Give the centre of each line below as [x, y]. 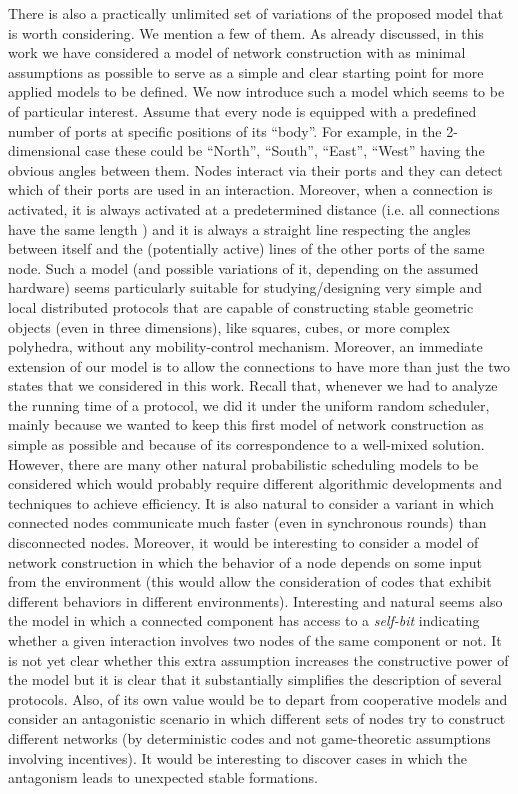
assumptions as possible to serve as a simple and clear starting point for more [246, 71]
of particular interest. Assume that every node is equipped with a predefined [242, 110]
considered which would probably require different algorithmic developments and [255, 483]
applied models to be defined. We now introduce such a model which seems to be [256, 91]
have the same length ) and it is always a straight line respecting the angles [239, 228]
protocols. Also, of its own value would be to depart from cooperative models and [258, 698]
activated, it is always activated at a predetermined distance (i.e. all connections [254, 208]
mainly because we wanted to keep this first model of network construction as [246, 424]
